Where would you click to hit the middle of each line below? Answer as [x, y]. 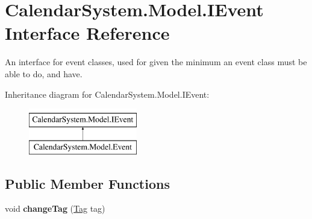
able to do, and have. [44, 73]
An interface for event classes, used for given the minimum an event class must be [156, 62]
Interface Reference [87, 33]
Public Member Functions [87, 183]
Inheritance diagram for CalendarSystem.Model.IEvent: [107, 94]
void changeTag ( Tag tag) [55, 208]
